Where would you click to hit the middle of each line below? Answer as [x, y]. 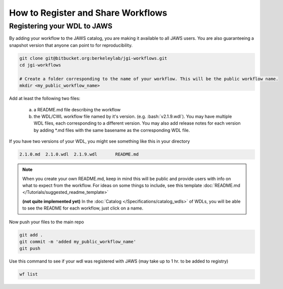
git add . [31, 235]
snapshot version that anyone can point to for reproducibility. [71, 45]
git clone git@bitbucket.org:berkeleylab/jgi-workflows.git [93, 58]
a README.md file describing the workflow [77, 109]
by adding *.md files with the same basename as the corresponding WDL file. [112, 130]
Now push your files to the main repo [47, 222]
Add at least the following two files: [45, 99]
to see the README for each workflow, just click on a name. [83, 208]
